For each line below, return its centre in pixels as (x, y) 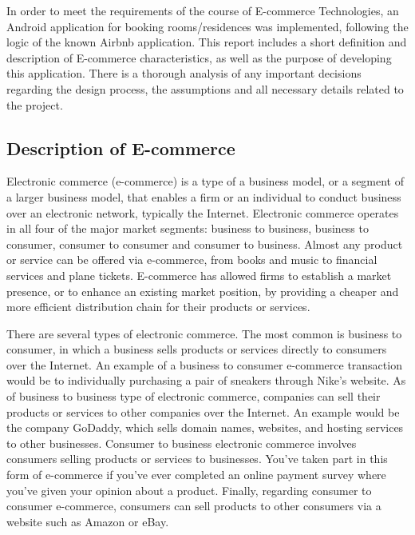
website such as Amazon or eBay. (88, 521)
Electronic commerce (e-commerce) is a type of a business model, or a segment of (206, 181)
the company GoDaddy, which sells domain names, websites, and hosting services (205, 427)
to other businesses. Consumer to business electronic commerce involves (182, 443)
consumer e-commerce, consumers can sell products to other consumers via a (194, 506)
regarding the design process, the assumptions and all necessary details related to (205, 88)
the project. (35, 104)
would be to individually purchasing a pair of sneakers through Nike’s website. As (206, 380)
